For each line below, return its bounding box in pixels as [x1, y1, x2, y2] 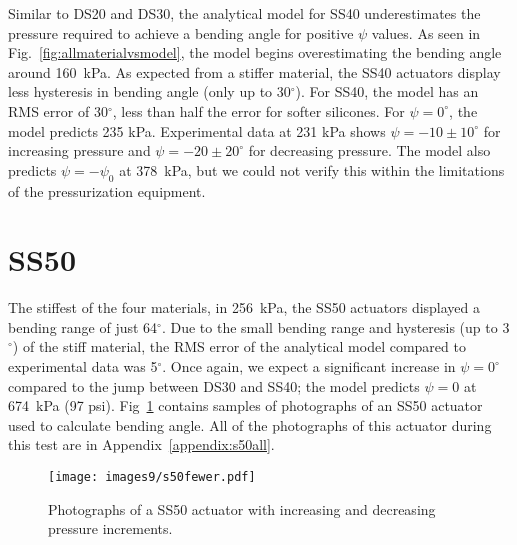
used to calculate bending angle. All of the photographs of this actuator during [8, 414, 492, 435]
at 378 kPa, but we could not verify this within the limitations [119, 159, 505, 180]
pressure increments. [48, 518, 173, 539]
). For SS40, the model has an [295, 81, 479, 102]
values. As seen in [371, 22, 481, 43]
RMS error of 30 [8, 100, 108, 121]
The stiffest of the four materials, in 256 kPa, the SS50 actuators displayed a [8, 297, 481, 318]
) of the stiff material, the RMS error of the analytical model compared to [12, 336, 466, 357]
